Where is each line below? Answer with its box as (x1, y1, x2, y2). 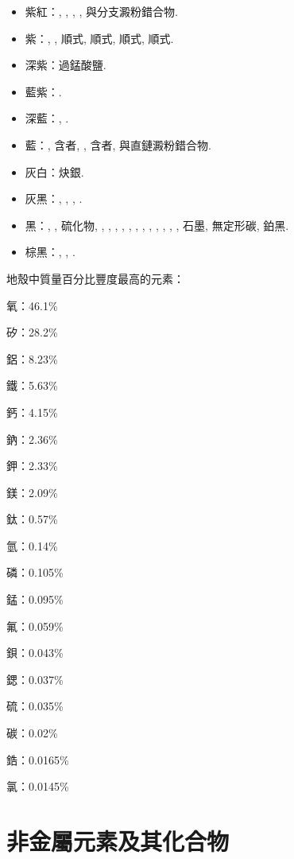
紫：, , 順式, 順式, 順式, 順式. (25, 29, 174, 46)
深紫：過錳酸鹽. (25, 56, 106, 73)
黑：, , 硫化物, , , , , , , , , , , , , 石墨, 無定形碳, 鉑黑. (25, 216, 289, 233)
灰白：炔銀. (25, 163, 84, 180)
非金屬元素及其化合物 (6, 825, 230, 857)
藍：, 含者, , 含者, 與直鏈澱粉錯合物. (25, 136, 211, 153)
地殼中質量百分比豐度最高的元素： (6, 270, 184, 286)
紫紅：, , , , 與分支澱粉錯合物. (25, 3, 178, 19)
